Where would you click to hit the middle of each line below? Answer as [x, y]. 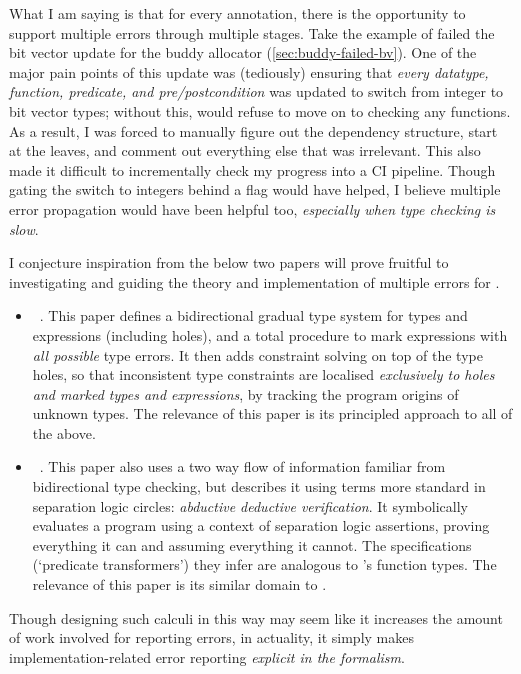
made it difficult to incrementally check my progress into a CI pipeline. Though [252, 169]
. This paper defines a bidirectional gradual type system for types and [253, 315]
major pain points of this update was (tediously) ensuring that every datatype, [249, 71]
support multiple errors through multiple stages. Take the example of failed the [252, 32]
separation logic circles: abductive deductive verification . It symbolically [250, 505]
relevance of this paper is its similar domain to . [179, 584]
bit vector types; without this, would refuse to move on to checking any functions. [260, 110]
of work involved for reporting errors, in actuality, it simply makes [211, 637]
